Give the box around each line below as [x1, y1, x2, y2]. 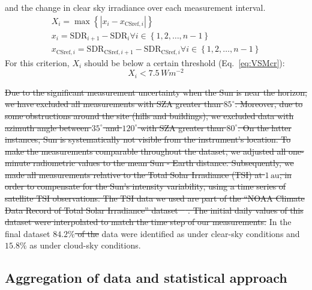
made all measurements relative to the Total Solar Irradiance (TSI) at [5, 168, 262, 180]
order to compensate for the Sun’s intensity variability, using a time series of [5, 180, 286, 193]
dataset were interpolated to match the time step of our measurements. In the [5, 215, 292, 228]
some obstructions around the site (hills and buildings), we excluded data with [5, 109, 294, 122]
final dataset [5, 227, 50, 239]
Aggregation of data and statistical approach [5, 268, 287, 287]
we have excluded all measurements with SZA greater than [5, 97, 221, 110]
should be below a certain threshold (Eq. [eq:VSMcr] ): [84, 56, 285, 69]
